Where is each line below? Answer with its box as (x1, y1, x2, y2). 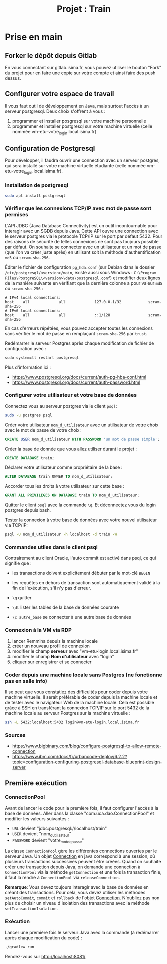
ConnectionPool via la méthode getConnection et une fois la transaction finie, (5, 869, 162, 875)
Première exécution (5, 779, 67, 787)
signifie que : (5, 560, 32, 566)
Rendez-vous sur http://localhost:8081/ (5, 953, 86, 959)
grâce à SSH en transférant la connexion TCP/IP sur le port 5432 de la (5, 705, 150, 711)
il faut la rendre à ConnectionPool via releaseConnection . (5, 875, 120, 881)
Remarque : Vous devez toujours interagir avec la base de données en (5, 884, 149, 890)
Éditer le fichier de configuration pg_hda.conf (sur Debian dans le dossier (5, 264, 155, 270)
